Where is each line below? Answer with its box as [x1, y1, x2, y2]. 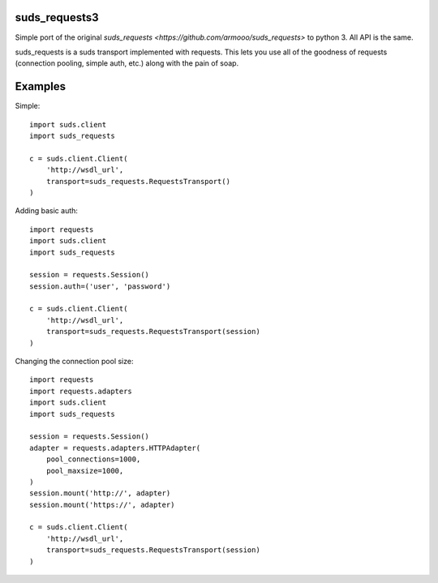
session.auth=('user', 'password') [29, 281, 171, 291]
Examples [15, 79, 67, 93]
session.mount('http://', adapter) [29, 489, 171, 498]
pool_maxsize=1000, [45, 466, 124, 475]
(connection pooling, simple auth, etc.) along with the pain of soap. [15, 58, 239, 68]
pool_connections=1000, [45, 455, 141, 464]
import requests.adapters [29, 386, 133, 396]
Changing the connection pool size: [15, 357, 134, 367]
